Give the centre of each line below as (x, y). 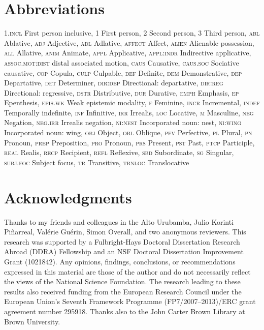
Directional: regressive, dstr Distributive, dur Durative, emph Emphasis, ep (122, 92)
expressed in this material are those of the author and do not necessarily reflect (127, 271)
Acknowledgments (68, 197)
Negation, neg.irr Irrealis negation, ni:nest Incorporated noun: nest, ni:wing (123, 122)
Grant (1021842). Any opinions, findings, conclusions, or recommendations (120, 261)
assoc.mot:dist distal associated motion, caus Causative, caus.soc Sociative (122, 62)
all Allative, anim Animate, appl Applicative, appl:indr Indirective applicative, (128, 53)
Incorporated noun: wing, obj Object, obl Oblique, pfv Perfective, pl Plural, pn (128, 132)
